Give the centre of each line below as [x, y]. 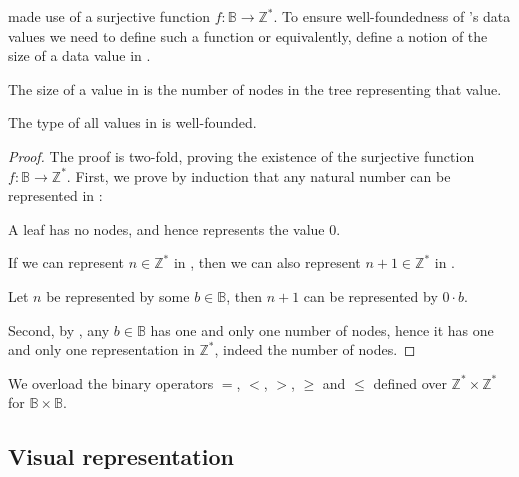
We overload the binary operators [111, 382]
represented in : [55, 195]
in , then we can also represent [267, 262]
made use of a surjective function [109, 16]
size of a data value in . [79, 55]
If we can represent [66, 262]
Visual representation [121, 456]
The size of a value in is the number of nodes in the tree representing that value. [255, 88]
